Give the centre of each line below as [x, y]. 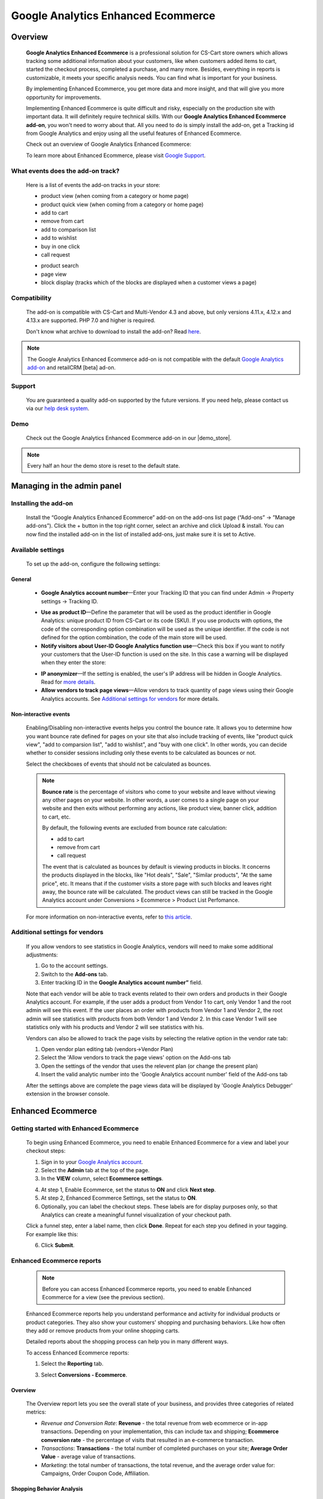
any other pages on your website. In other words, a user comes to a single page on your [151, 800]
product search [60, 266]
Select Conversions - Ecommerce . [84, 1375]
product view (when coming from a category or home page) [115, 196]
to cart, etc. [57, 817]
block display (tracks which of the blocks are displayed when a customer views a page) [149, 282]
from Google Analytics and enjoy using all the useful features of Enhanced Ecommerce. [134, 133]
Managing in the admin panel [66, 486]
